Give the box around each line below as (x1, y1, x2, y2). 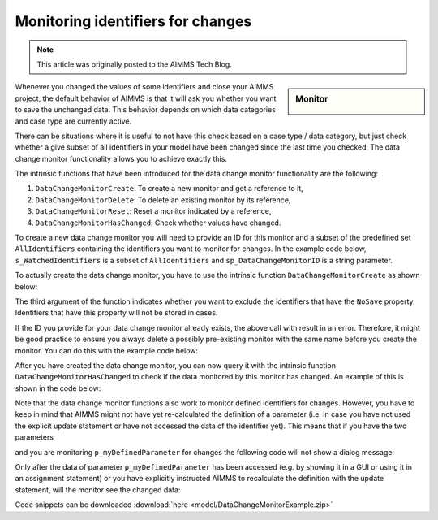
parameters (15, 432, 54, 442)
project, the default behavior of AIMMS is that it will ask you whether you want (15, 93, 277, 103)
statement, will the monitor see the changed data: (15, 484, 181, 495)
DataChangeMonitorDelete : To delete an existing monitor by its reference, (35, 195, 291, 205)
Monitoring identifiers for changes (15, 12, 252, 30)
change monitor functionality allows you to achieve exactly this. (15, 154, 227, 163)
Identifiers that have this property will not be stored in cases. (15, 308, 218, 318)
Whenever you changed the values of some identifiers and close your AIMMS (15, 82, 274, 92)
